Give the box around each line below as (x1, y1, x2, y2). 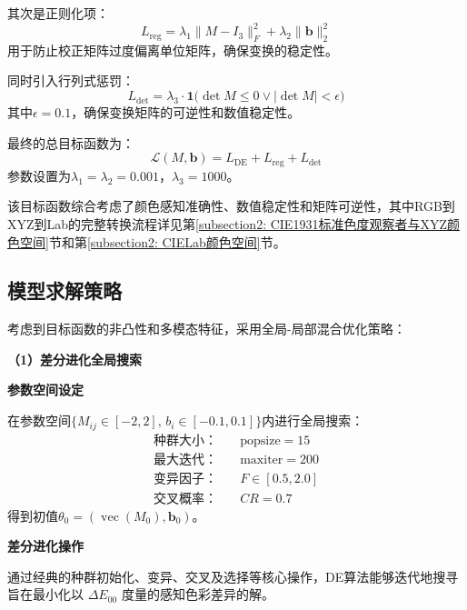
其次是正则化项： (7, 4, 109, 22)
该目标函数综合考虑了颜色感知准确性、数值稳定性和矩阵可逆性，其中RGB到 (7, 196, 455, 215)
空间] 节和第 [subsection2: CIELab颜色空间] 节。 (19, 232, 286, 251)
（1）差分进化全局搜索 (7, 349, 143, 368)
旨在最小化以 (7, 585, 84, 604)
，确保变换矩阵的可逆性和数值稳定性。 (71, 103, 301, 122)
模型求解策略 (7, 276, 122, 305)
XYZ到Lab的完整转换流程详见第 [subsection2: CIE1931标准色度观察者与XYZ (7, 214, 447, 233)
